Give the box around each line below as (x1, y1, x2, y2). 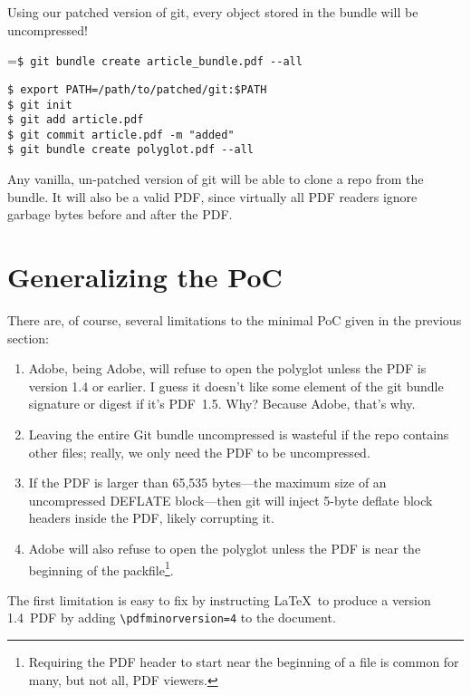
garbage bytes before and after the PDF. (7, 205, 233, 224)
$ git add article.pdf (7, 113, 144, 127)
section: (7, 328, 49, 347)
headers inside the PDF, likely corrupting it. (28, 508, 274, 527)
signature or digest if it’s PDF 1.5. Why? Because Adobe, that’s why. (28, 394, 416, 413)
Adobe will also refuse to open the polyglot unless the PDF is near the (28, 538, 421, 557)
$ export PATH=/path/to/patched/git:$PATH (7, 82, 267, 96)
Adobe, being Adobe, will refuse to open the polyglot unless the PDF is (28, 359, 427, 378)
